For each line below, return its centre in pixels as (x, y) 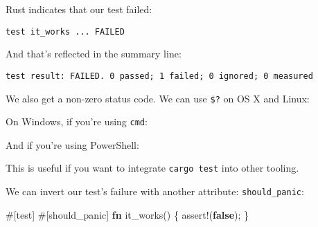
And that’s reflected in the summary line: (94, 54)
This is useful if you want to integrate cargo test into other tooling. (152, 168)
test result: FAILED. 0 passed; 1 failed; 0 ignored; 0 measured (159, 76)
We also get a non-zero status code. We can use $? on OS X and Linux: (158, 98)
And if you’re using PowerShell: (72, 144)
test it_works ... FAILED (65, 31)
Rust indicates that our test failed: (79, 9)
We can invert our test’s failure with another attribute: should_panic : (155, 191)
